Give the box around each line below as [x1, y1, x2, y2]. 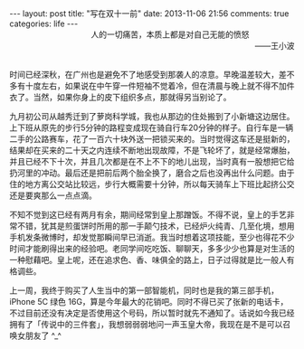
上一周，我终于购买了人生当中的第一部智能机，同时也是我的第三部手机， [9, 285, 279, 296]
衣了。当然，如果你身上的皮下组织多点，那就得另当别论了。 [9, 92, 232, 102]
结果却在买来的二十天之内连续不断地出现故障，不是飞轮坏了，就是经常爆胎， [9, 145, 295, 156]
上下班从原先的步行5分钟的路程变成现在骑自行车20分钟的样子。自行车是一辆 [9, 122, 294, 133]
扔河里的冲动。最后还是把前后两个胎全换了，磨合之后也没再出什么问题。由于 [9, 167, 295, 178]
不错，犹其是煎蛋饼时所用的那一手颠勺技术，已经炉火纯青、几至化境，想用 [16, 221, 295, 231]
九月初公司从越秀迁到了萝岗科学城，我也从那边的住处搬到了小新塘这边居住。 [9, 111, 295, 121]
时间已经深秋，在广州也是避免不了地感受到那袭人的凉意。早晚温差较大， [9, 70, 279, 80]
